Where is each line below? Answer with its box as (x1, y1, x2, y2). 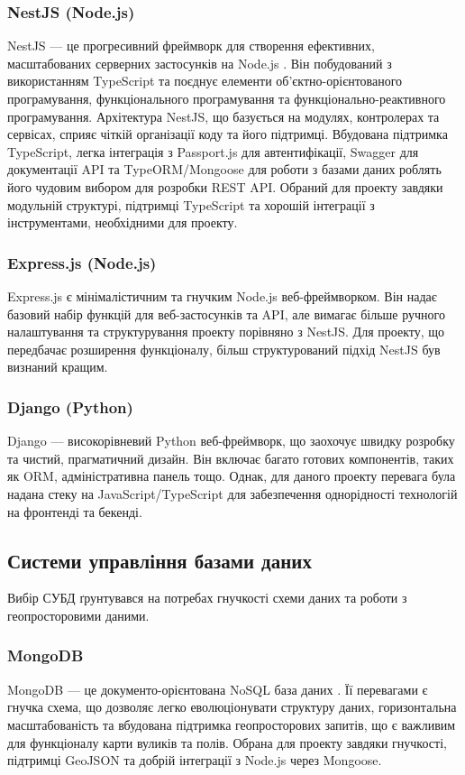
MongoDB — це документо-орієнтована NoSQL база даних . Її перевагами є (7, 679, 428, 698)
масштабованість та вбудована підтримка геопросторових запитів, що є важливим (7, 715, 456, 733)
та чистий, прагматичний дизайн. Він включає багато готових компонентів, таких (7, 448, 454, 467)
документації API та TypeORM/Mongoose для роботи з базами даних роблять (7, 160, 442, 179)
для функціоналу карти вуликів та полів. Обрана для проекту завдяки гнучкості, (7, 733, 447, 752)
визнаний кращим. (7, 357, 108, 376)
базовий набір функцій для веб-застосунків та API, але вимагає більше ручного (7, 304, 445, 323)
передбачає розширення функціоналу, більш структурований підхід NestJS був (7, 339, 441, 358)
